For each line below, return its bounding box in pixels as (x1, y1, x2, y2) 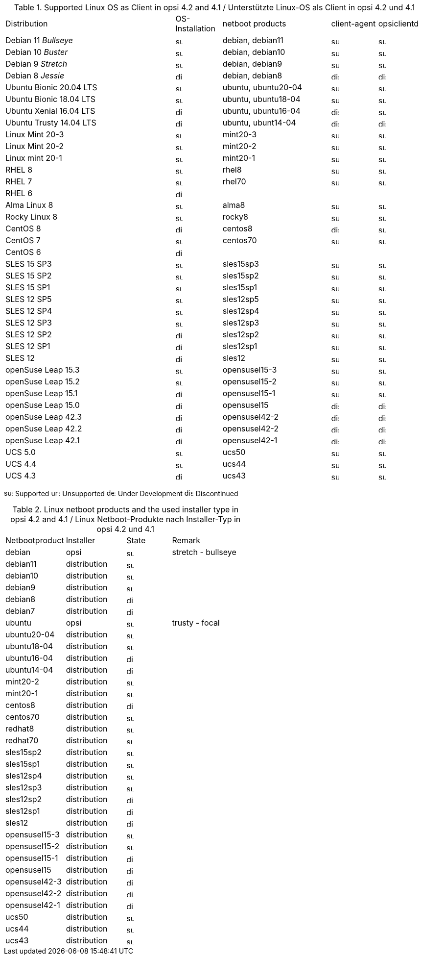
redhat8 (5, 724, 34, 733)
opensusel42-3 (5, 877, 62, 886)
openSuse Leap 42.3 (5, 412, 82, 422)
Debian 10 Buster (5, 47, 68, 57)
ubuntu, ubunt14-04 (222, 118, 296, 127)
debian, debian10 (222, 47, 285, 57)
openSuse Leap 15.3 (5, 365, 80, 375)
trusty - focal (172, 618, 220, 628)
